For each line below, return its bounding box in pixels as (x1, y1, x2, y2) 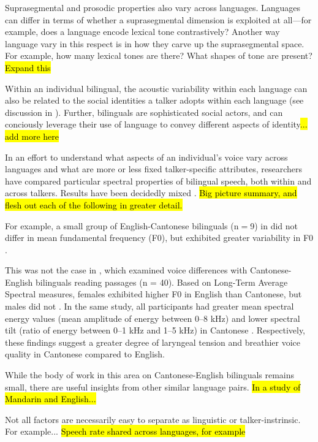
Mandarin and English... (5, 392, 96, 405)
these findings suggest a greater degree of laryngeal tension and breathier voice (5, 335, 301, 348)
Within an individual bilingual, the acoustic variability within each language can (5, 82, 308, 94)
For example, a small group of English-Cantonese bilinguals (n (5, 219, 239, 232)
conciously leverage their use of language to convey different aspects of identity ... (5, 118, 308, 131)
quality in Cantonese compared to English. (5, 348, 165, 360)
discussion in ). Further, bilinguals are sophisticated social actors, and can (5, 105, 283, 118)
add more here (5, 129, 59, 142)
